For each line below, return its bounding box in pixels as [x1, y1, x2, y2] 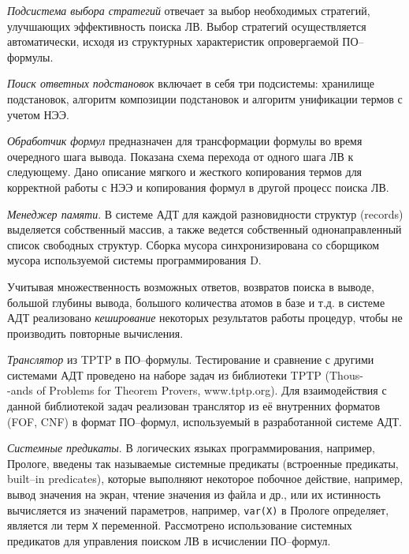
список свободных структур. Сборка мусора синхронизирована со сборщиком [7, 236, 380, 253]
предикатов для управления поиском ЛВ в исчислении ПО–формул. [7, 532, 331, 548]
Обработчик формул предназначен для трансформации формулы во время [7, 133, 363, 149]
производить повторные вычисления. [7, 324, 184, 341]
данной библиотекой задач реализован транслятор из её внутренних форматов [7, 398, 381, 414]
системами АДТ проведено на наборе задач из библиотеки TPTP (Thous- [7, 366, 363, 383]
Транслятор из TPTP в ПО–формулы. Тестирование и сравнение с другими [7, 351, 374, 368]
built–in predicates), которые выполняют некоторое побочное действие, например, [7, 470, 403, 487]
